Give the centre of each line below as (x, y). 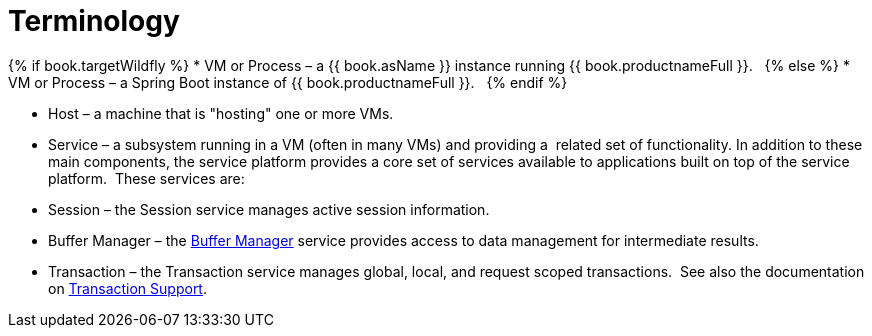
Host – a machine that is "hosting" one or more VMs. (221, 113)
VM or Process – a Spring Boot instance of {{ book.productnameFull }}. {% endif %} (288, 82)
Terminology (94, 21)
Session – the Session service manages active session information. (269, 209)
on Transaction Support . (127, 288)
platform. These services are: (146, 178)
